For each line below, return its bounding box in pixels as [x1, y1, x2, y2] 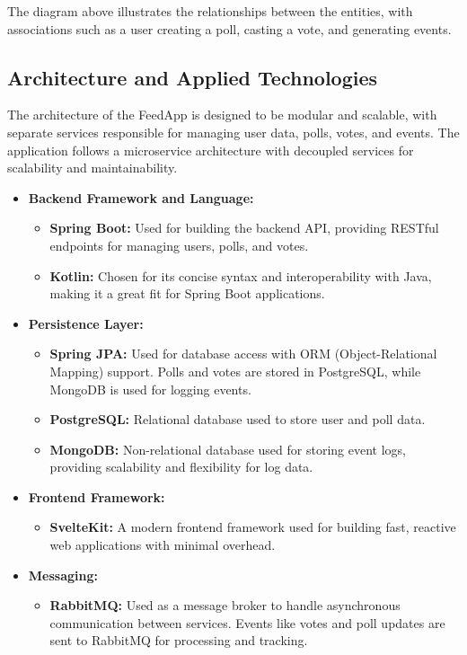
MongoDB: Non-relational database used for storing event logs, [49, 439, 406, 458]
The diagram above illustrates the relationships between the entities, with [7, 2, 413, 20]
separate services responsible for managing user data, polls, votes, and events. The [7, 122, 460, 141]
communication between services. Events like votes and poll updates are [49, 613, 445, 632]
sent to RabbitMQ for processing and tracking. [49, 631, 308, 650]
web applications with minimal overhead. [49, 536, 276, 554]
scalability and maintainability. [7, 158, 178, 177]
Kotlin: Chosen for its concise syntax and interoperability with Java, [49, 266, 432, 285]
